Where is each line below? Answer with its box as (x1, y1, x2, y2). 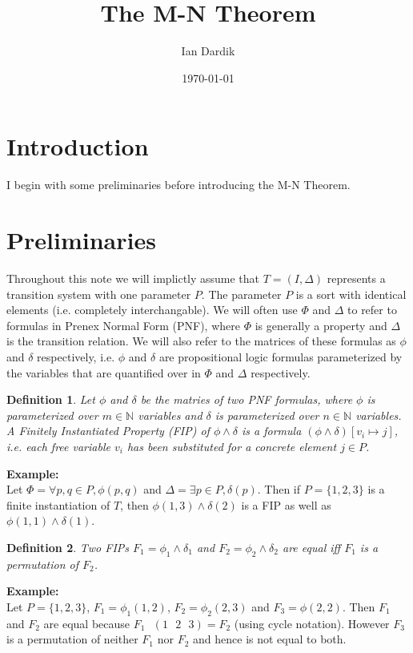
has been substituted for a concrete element (126, 437, 337, 454)
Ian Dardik (181, 42, 235, 59)
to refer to (347, 301, 397, 318)
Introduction (6, 130, 149, 163)
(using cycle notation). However (234, 615, 390, 631)
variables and (138, 406, 202, 423)
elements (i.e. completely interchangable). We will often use (6, 301, 298, 318)
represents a (327, 269, 386, 286)
